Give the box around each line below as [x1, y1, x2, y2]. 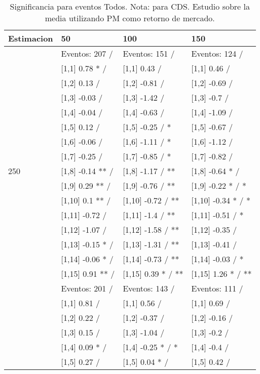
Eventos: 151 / [123, 48, 175, 59]
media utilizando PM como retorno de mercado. [45, 12, 215, 24]
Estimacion [8, 32, 53, 44]
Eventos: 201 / [61, 282, 113, 294]
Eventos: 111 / [191, 282, 243, 294]
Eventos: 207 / [61, 48, 113, 59]
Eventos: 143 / [123, 282, 175, 294]
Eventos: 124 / [191, 48, 243, 59]
